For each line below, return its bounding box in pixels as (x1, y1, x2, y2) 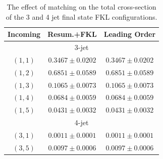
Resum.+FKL (47, 29, 97, 39)
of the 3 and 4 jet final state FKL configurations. (6, 11, 157, 22)
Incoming (8, 29, 41, 39)
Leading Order (103, 29, 156, 39)
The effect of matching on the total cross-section (7, 2, 156, 12)
